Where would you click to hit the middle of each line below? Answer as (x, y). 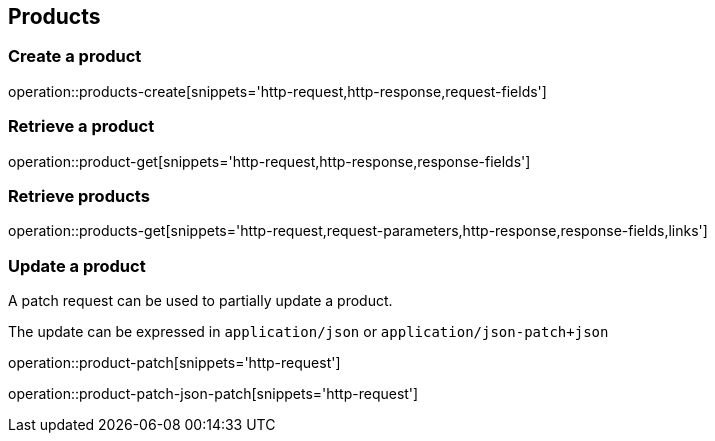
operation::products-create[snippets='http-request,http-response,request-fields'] (277, 91)
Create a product (75, 56)
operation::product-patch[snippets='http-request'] (174, 363)
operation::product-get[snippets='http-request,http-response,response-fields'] (269, 161)
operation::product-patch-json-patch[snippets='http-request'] (213, 394)
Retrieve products (79, 195)
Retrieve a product (81, 126)
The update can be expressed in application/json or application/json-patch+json (308, 332)
